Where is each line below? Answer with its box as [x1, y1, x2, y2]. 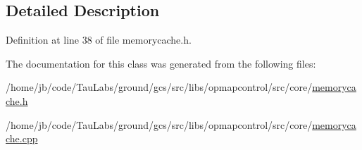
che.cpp [6, 131, 38, 146]
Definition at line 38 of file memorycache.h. [6, 32, 192, 47]
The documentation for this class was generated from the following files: [6, 56, 316, 70]
